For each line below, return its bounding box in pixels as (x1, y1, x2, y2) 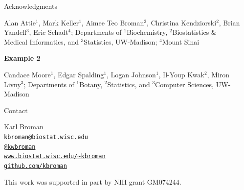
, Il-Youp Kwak (158, 69, 204, 79)
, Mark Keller (38, 17, 79, 27)
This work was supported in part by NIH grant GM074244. (4, 176, 181, 187)
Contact (4, 105, 28, 115)
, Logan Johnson (107, 69, 156, 79)
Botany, (79, 79, 103, 89)
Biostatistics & (172, 27, 217, 37)
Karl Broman (4, 121, 44, 132)
